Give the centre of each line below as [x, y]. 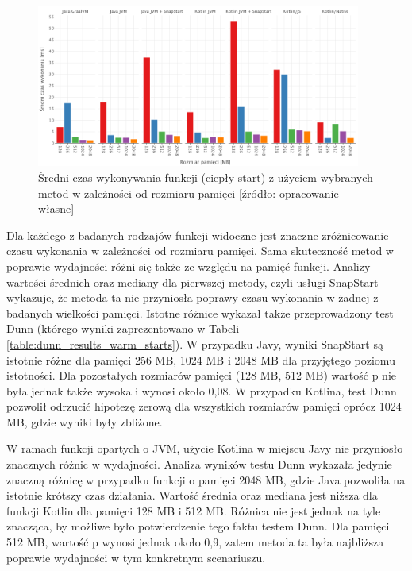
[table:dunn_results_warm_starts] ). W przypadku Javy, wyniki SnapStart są [195, 343]
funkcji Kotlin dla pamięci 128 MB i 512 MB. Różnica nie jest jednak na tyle [194, 510]
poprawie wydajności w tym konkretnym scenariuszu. [136, 557]
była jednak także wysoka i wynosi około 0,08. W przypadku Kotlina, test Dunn [202, 390]
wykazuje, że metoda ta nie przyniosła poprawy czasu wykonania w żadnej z [193, 297]
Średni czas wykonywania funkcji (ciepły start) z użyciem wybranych [206, 177]
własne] [56, 208]
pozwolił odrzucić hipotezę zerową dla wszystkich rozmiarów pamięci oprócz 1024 [204, 406]
